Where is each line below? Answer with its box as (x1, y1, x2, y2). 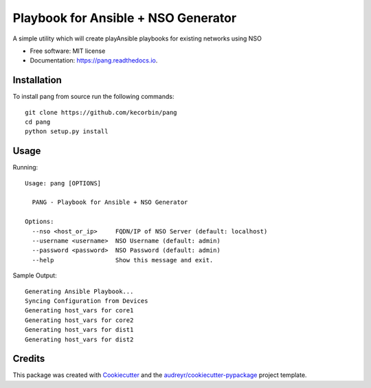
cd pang (25, 118, 51, 126)
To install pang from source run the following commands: (12, 93, 175, 101)
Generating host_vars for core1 (25, 306, 134, 315)
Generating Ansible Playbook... (25, 287, 134, 295)
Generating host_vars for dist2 (25, 335, 134, 343)
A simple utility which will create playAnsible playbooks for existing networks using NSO (12, 34, 262, 43)
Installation (12, 74, 62, 86)
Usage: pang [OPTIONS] (25, 179, 102, 187)
